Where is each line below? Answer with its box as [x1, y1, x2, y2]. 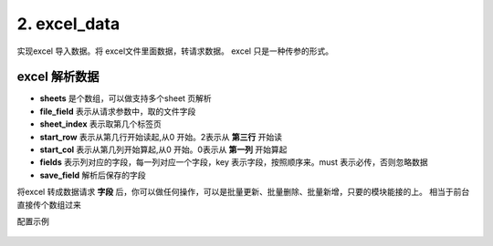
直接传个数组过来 [16, 199, 81, 210]
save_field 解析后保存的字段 [39, 169, 146, 180]
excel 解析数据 [16, 69, 100, 85]
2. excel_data [16, 14, 121, 34]
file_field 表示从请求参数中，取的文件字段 [39, 106, 196, 117]
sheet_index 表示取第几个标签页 [39, 118, 162, 129]
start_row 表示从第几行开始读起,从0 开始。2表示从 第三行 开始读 [39, 131, 283, 142]
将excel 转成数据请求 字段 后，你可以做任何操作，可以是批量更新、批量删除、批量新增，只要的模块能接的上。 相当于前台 [16, 187, 470, 198]
